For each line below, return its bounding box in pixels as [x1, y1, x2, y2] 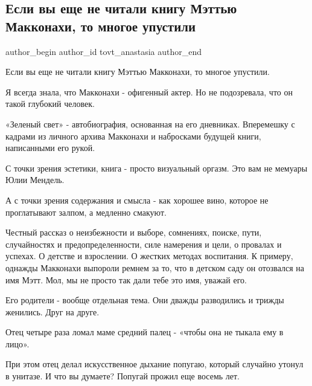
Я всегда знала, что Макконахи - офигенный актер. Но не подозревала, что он [5, 85, 293, 98]
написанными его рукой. [5, 141, 95, 154]
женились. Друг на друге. [5, 305, 100, 318]
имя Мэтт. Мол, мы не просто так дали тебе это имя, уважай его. [5, 273, 247, 286]
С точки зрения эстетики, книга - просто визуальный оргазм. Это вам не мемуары [5, 161, 308, 174]
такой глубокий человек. [5, 97, 95, 110]
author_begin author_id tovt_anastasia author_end [5, 45, 202, 57]
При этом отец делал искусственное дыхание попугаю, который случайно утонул [5, 358, 304, 370]
